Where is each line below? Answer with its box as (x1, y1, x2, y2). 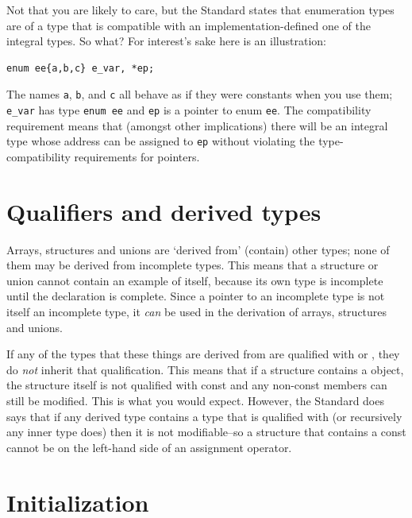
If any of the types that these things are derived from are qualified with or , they (6, 346, 400, 362)
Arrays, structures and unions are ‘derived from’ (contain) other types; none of (6, 241, 390, 257)
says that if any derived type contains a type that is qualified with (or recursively (6, 408, 402, 424)
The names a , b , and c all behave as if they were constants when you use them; (6, 86, 393, 102)
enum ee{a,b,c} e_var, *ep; (6, 62, 155, 74)
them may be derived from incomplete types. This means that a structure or (6, 257, 379, 273)
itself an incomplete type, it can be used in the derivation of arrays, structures (6, 303, 387, 320)
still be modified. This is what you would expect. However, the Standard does (6, 392, 384, 408)
